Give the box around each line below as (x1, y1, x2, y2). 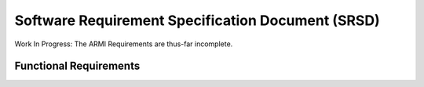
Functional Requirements (14, 60, 141, 73)
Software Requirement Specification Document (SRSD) (14, 12, 380, 29)
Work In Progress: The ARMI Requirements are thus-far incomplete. (14, 39, 233, 49)
